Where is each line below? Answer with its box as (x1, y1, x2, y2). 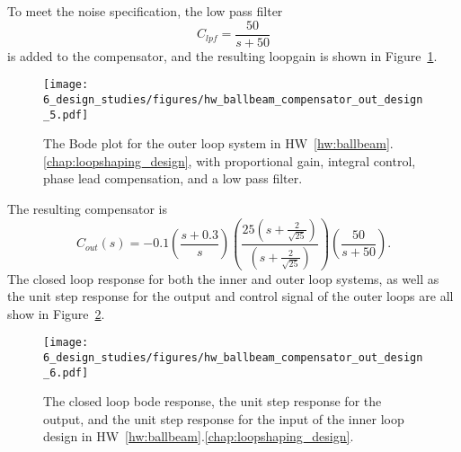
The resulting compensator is (7, 199, 168, 217)
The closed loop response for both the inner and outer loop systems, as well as (7, 269, 439, 288)
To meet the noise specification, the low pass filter (7, 2, 283, 20)
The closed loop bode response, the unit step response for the (43, 392, 382, 411)
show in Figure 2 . (7, 304, 105, 323)
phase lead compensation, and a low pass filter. (43, 169, 303, 188)
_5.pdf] (43, 108, 89, 121)
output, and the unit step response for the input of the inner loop (43, 409, 404, 428)
